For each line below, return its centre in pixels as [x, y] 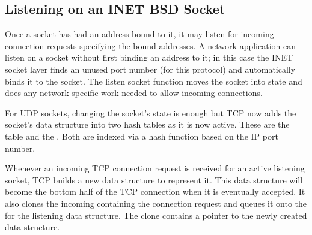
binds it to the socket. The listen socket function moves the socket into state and [154, 81]
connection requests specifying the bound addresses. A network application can [150, 45]
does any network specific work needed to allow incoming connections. [134, 93]
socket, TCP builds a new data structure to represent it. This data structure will [154, 180]
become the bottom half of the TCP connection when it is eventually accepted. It [155, 192]
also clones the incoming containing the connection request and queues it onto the [156, 203]
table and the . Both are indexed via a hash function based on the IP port [142, 136]
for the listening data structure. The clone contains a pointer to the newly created [156, 215]
